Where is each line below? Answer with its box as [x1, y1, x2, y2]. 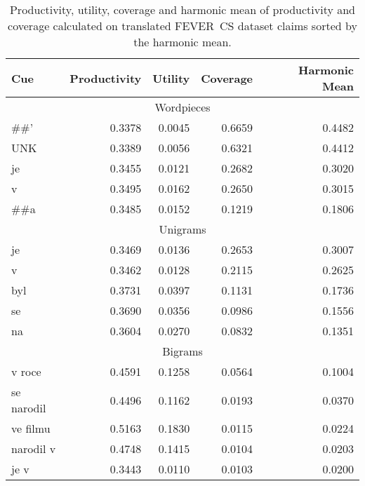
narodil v [11, 440, 56, 457]
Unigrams [159, 221, 206, 237]
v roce [11, 363, 41, 379]
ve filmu [11, 420, 51, 436]
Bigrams [162, 343, 203, 359]
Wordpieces [154, 99, 211, 115]
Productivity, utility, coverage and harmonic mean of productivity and [9, 1, 356, 18]
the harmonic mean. [133, 34, 232, 50]
